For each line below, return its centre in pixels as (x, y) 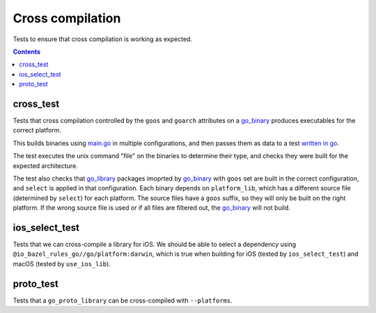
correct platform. (37, 130)
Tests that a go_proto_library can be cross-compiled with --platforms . (123, 300)
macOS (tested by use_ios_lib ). (62, 264)
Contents (27, 52)
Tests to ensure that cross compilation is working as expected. (103, 39)
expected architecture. (45, 166)
